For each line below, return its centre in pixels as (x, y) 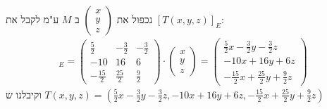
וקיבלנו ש (24, 94)
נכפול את (135, 19)
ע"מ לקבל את (32, 19)
